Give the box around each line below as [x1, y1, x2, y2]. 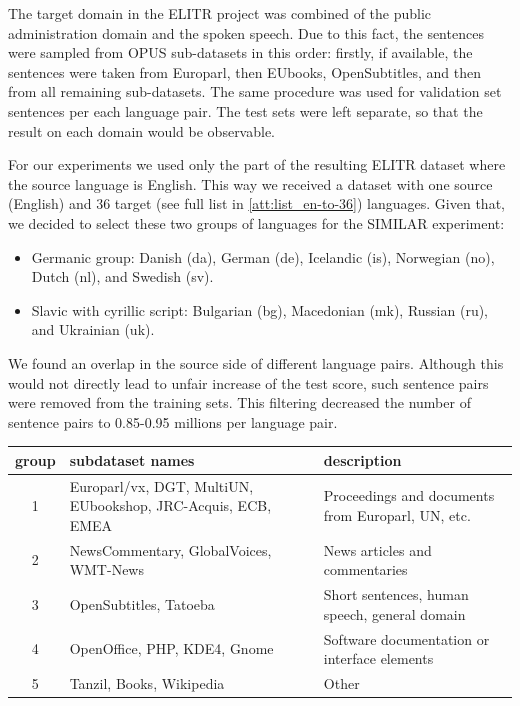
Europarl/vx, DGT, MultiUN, [69, 475, 254, 496]
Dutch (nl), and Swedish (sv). [31, 266, 214, 287]
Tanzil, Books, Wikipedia [69, 672, 225, 693]
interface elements [323, 648, 434, 669]
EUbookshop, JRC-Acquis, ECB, [69, 495, 272, 516]
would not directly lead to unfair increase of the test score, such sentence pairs [8, 372, 489, 393]
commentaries [323, 559, 408, 580]
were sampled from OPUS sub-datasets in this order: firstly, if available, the [8, 42, 473, 63]
